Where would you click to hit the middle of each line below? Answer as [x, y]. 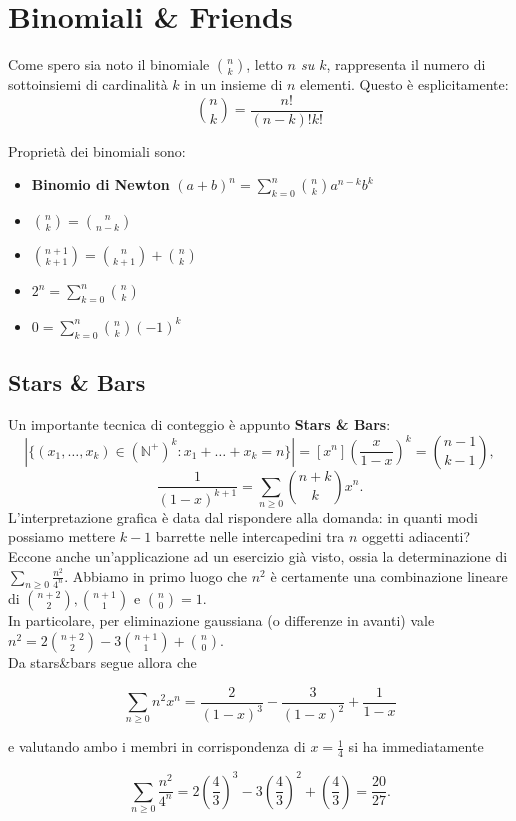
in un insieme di [233, 84]
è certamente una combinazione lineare [389, 575]
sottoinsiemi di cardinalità [88, 84]
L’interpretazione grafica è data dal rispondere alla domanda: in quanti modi [243, 516]
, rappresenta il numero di [406, 64]
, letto [264, 64]
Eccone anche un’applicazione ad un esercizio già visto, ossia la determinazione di [258, 556]
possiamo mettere [62, 536]
